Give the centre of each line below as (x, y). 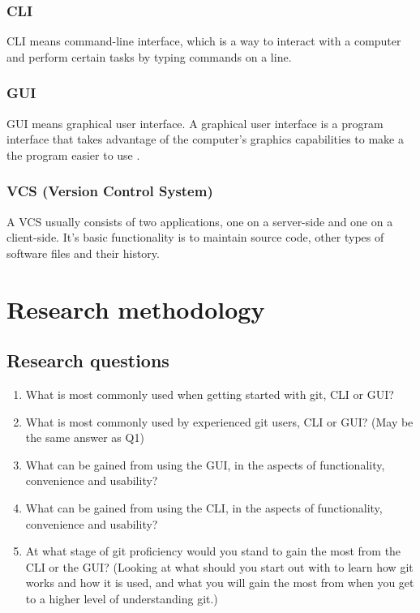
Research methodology (136, 309)
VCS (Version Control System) (110, 191)
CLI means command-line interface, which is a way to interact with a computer (204, 41)
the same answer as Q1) (85, 437)
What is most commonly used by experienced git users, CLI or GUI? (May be (219, 421)
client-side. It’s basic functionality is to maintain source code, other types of (195, 237)
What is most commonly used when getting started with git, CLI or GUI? (210, 394)
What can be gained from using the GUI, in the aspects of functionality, (205, 464)
